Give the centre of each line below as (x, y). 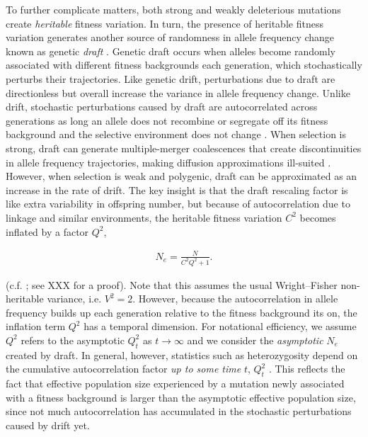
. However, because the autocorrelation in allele (235, 299)
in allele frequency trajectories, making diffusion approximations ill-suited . (168, 162)
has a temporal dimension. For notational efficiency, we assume (220, 326)
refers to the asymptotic (73, 340)
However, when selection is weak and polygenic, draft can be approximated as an (182, 176)
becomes (318, 217)
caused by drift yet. (48, 425)
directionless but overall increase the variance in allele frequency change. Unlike (178, 92)
